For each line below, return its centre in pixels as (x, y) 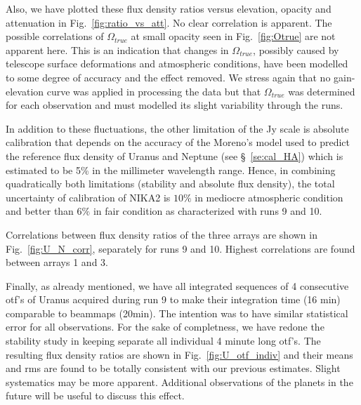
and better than (40, 211)
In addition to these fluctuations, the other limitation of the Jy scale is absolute (177, 128)
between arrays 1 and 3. (57, 262)
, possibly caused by (296, 49)
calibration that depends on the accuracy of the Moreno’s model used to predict (178, 142)
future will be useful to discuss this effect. (95, 396)
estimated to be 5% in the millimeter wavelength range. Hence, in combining (171, 170)
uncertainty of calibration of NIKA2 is (88, 197)
